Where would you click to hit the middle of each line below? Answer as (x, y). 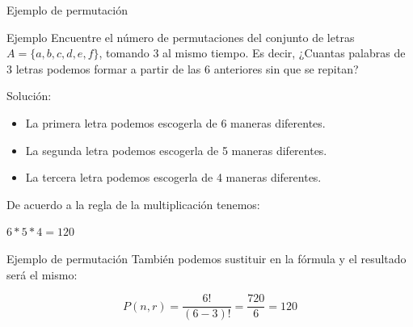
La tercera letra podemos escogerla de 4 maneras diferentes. (173, 177)
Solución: (29, 96)
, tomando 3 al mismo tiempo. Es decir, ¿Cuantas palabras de (252, 53)
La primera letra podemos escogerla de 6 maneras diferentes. (175, 122)
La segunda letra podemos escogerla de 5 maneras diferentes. (176, 150)
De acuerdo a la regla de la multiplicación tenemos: (133, 204)
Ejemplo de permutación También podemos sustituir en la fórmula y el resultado (206, 258)
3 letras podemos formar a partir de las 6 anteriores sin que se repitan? (183, 68)
